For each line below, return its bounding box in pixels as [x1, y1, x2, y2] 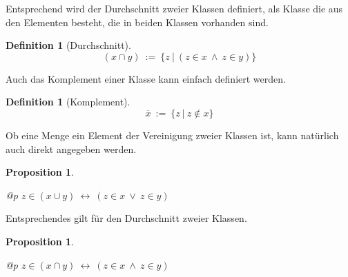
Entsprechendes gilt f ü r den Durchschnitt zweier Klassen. [6, 211, 247, 225]
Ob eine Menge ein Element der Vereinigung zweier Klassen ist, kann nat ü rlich [6, 127, 339, 142]
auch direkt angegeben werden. [6, 141, 137, 156]
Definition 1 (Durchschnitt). [6, 38, 131, 52]
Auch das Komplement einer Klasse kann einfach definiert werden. [6, 71, 286, 85]
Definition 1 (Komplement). [6, 94, 130, 109]
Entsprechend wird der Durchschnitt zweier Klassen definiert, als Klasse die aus [6, 1, 343, 15]
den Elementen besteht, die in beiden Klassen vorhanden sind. [6, 14, 269, 29]
